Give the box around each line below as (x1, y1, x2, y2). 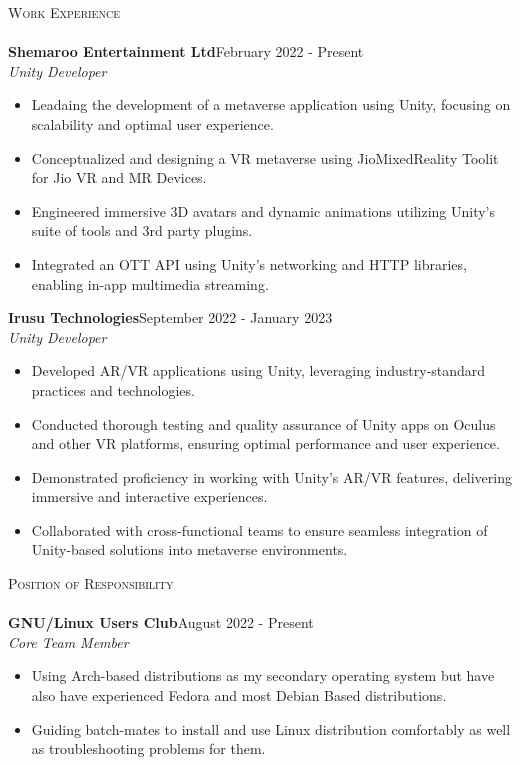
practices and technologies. (31, 379, 195, 400)
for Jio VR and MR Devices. (31, 167, 207, 188)
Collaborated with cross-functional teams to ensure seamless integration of (31, 519, 488, 540)
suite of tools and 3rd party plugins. (31, 220, 253, 241)
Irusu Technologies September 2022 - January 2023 (8, 307, 333, 328)
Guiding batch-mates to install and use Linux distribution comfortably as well (31, 718, 511, 739)
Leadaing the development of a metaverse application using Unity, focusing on (31, 94, 511, 115)
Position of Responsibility (8, 573, 174, 594)
